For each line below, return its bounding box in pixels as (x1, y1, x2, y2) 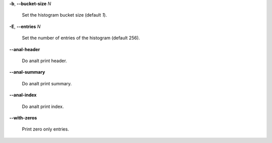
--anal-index (9, 92, 37, 98)
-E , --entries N (9, 23, 41, 30)
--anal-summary (9, 69, 45, 75)
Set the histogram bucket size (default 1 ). (22, 12, 107, 18)
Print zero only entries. (22, 126, 69, 132)
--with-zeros (9, 114, 37, 120)
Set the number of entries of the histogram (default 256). (22, 35, 141, 41)
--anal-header (9, 46, 40, 52)
